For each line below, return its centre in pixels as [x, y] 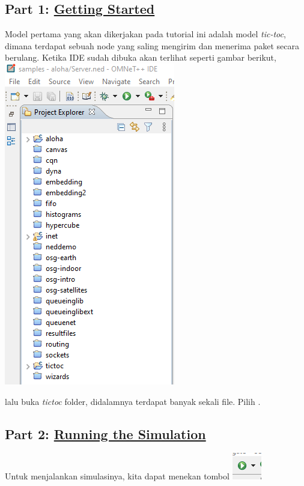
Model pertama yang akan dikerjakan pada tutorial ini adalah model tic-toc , [145, 34]
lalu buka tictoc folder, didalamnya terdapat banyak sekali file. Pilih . [133, 401]
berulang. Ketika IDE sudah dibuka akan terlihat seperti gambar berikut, [141, 57]
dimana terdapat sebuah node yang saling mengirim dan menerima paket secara [152, 45]
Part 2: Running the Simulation [105, 433]
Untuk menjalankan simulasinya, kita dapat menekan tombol [117, 476]
